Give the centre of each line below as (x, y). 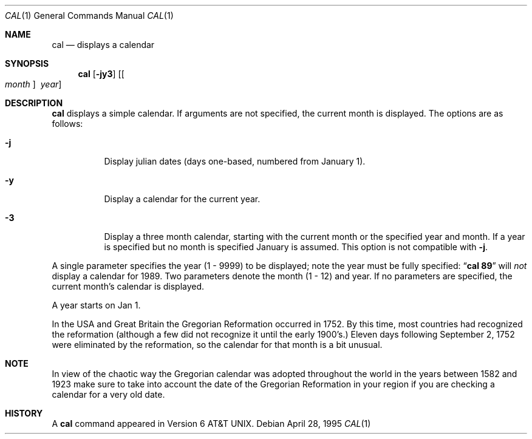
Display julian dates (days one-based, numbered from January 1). (235, 161)
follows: (67, 124)
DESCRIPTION (34, 103)
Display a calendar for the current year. (182, 199)
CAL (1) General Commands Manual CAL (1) (89, 15)
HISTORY (24, 413)
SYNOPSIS (27, 63)
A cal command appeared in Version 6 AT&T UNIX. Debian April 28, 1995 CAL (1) (211, 424)
